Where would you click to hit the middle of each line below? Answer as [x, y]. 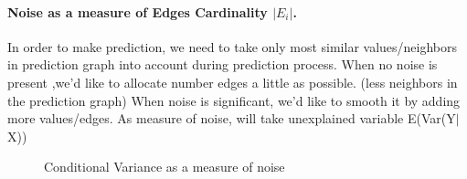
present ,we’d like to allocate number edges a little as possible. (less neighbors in [233, 82]
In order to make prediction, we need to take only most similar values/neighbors [233, 46]
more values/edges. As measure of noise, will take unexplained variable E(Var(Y [232, 118]
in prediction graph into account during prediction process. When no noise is [223, 64]
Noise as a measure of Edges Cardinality [138, 11]
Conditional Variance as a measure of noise [165, 167]
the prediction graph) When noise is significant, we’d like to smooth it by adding [234, 100]
